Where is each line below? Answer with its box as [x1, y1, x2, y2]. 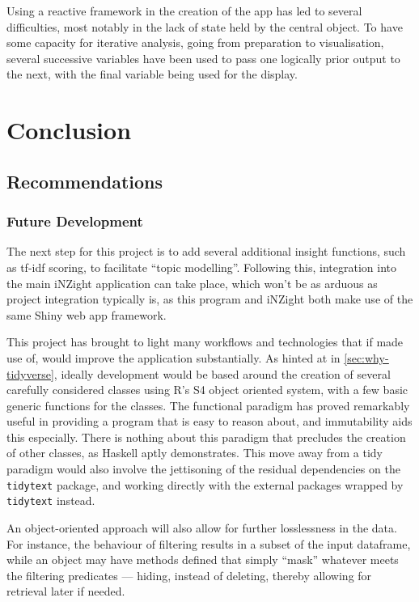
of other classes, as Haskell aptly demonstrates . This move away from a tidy [6, 444, 383, 461]
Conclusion [6, 113, 132, 146]
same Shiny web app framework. [6, 306, 167, 323]
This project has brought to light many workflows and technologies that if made [6, 333, 404, 350]
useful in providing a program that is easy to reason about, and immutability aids [6, 413, 413, 430]
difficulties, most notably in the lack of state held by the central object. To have [6, 18, 403, 35]
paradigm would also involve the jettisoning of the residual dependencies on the [6, 460, 400, 477]
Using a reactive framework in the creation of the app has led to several [6, 2, 362, 19]
